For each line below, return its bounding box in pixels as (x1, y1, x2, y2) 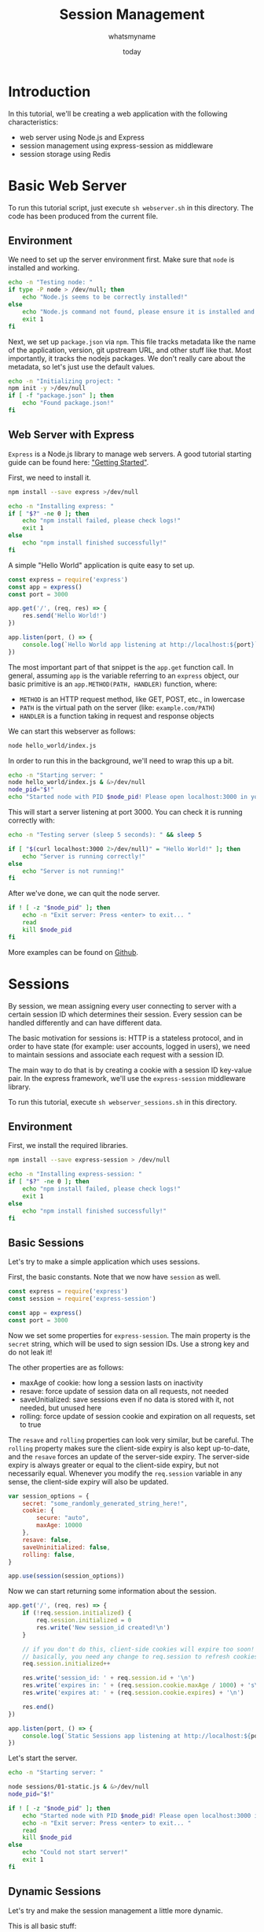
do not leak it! (8, 1347, 53, 1357)
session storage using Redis (19, 149, 112, 158)
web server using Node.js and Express (19, 132, 145, 142)
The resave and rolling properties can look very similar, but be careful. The (8, 1435, 254, 1444)
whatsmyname (108, 32, 156, 41)
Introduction (8, 83, 91, 100)
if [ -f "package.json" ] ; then (8, 392, 114, 399)
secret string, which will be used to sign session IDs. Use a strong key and (8, 1339, 249, 1348)
